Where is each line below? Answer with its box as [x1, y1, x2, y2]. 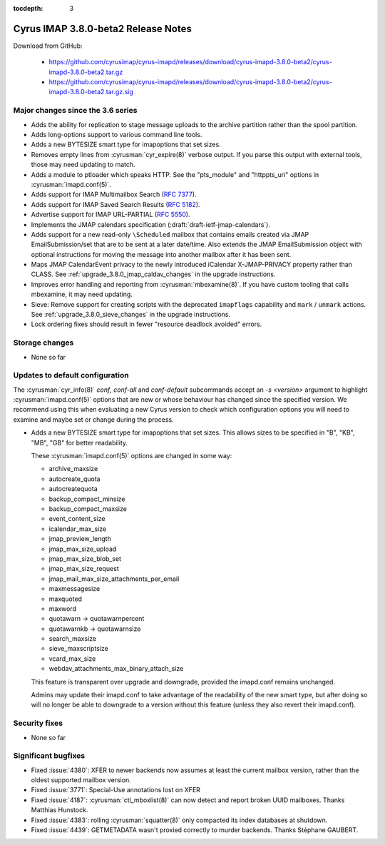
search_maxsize [48, 634, 96, 643]
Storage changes [13, 338, 74, 348]
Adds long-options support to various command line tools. [31, 131, 202, 138]
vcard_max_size [48, 654, 96, 663]
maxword [48, 604, 76, 613]
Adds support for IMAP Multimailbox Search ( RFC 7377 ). [31, 190, 197, 199]
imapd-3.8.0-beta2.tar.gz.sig [48, 88, 133, 96]
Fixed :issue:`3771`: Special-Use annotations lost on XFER [31, 786, 201, 794]
